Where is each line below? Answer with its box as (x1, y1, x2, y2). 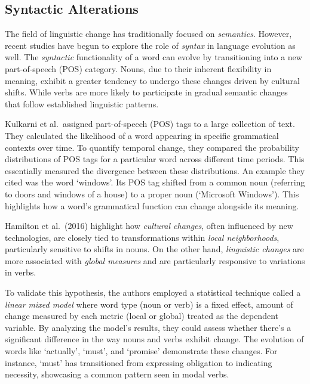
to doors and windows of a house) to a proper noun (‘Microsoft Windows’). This (5, 187, 299, 200)
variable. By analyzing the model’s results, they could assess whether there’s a (5, 321, 291, 333)
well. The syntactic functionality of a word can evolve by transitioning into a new (5, 51, 302, 63)
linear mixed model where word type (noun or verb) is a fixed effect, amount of (5, 298, 293, 310)
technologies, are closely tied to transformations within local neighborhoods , (5, 231, 280, 243)
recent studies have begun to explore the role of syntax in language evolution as (5, 39, 296, 51)
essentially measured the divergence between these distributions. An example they (5, 164, 305, 176)
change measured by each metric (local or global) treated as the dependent (5, 309, 278, 322)
